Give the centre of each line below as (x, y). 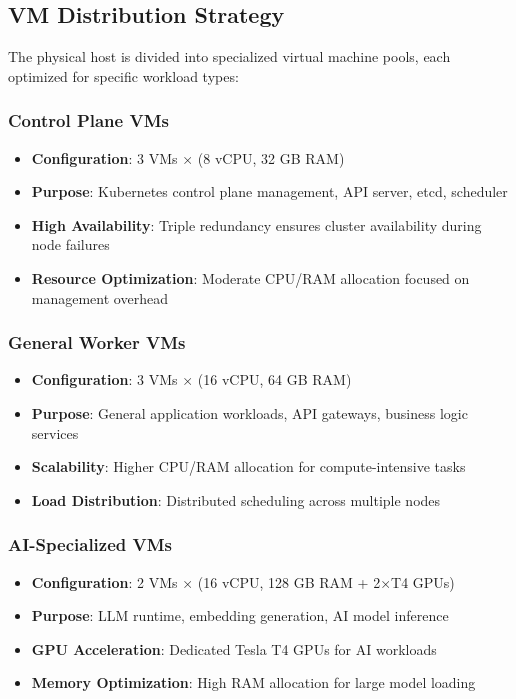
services (55, 432)
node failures (70, 244)
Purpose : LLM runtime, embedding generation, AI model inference (240, 615)
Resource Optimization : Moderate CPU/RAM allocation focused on (250, 277)
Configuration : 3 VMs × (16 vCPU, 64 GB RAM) (191, 379)
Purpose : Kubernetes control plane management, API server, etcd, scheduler (269, 191)
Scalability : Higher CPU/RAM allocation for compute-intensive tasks (248, 466)
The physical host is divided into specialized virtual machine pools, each (229, 56)
